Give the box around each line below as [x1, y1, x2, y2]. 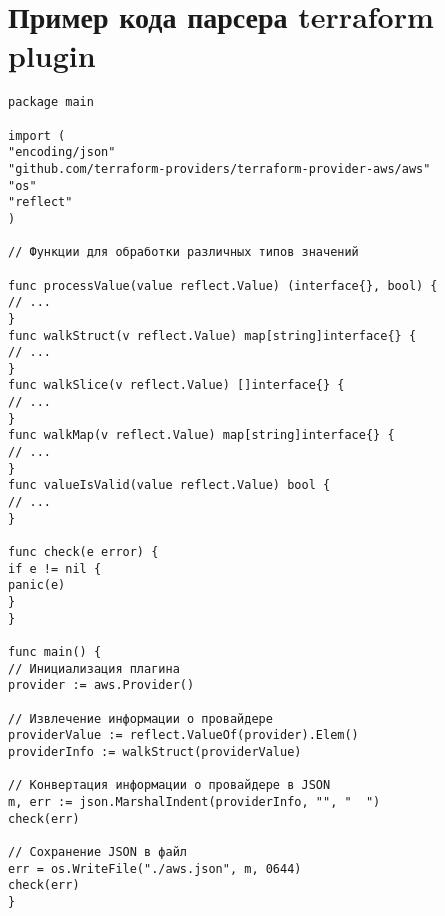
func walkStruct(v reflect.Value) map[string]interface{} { [8, 328, 417, 343]
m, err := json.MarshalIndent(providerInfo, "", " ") [8, 794, 381, 809]
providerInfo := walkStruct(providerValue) [8, 744, 302, 759]
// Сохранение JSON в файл [8, 844, 187, 859]
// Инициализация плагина [8, 661, 180, 676]
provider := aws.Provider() [8, 678, 195, 693]
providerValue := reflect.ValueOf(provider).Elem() [8, 728, 359, 743]
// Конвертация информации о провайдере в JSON [8, 778, 331, 793]
